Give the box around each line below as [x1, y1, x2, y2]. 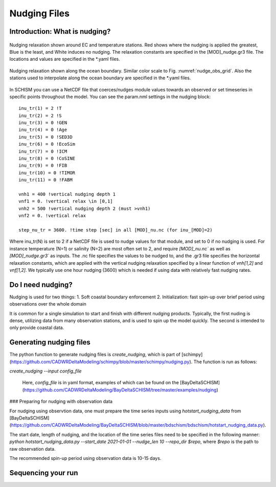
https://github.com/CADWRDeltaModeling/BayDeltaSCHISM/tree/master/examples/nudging [24, 386, 217, 393]
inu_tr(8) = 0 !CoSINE [18, 156, 76, 161]
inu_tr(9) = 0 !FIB [18, 163, 67, 169]
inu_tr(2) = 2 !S [18, 112, 62, 119]
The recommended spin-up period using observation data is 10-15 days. [9, 455, 162, 461]
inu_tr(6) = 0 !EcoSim [18, 141, 76, 147]
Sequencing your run [9, 468, 78, 477]
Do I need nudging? [9, 280, 73, 289]
